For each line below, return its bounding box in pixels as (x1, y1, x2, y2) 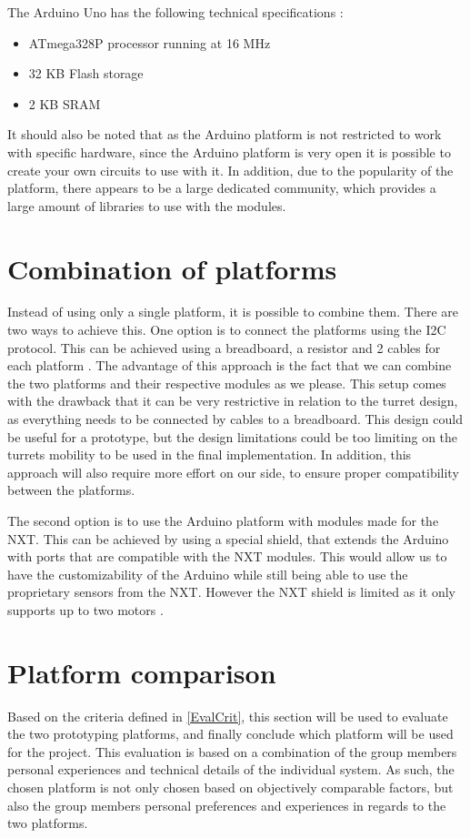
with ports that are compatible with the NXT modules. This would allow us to (7, 547, 447, 566)
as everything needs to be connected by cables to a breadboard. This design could (7, 409, 463, 429)
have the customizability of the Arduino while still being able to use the (7, 564, 408, 583)
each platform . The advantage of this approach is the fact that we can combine (7, 356, 452, 375)
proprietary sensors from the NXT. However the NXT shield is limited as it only (7, 582, 455, 601)
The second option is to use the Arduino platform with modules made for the (7, 511, 439, 530)
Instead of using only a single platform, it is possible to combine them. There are (7, 302, 459, 321)
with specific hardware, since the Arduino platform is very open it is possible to (7, 142, 451, 161)
